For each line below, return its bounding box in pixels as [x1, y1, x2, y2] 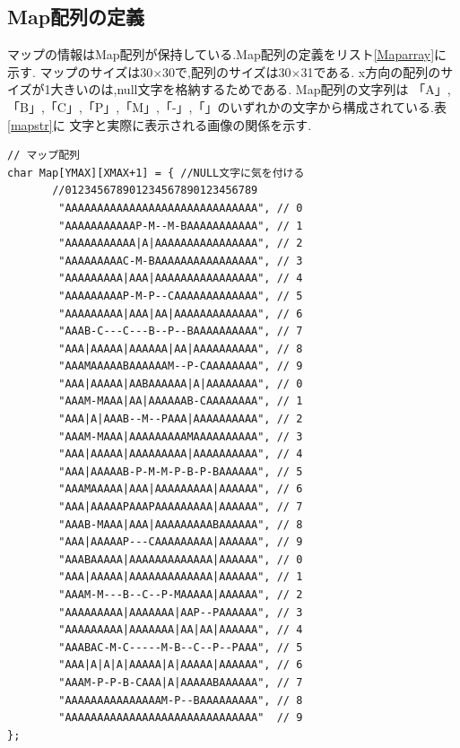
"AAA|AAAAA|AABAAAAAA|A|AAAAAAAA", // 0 [58, 377, 303, 390]
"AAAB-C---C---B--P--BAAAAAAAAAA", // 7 [58, 325, 303, 338]
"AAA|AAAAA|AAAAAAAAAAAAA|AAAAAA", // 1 [58, 570, 303, 584]
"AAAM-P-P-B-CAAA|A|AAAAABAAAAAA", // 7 [58, 675, 303, 689]
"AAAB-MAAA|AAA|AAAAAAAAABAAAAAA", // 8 [58, 518, 303, 531]
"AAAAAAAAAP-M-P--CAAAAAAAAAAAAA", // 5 [58, 289, 303, 302]
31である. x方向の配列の [300, 62, 441, 81]
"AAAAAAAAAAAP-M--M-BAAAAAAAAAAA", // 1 [58, 219, 303, 232]
